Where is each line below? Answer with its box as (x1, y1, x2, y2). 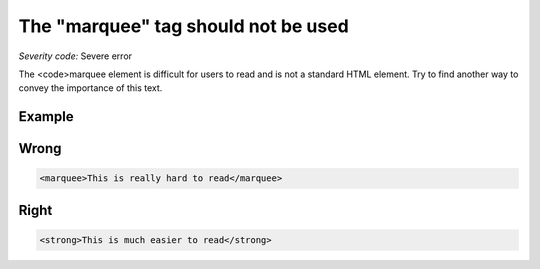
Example (18, 108, 74, 125)
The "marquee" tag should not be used (18, 15, 349, 37)
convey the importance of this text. (18, 82, 163, 94)
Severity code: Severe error (18, 50, 133, 62)
